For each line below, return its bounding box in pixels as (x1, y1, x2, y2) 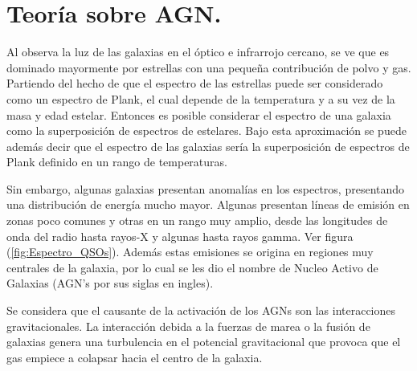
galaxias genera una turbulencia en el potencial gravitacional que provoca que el (6, 333, 401, 350)
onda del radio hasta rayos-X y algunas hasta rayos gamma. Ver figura (6, 227, 354, 244)
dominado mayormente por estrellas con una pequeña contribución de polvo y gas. (6, 59, 411, 75)
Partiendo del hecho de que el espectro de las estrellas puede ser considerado (6, 75, 383, 92)
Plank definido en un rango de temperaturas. (6, 153, 227, 170)
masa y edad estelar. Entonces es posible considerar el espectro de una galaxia (6, 106, 391, 123)
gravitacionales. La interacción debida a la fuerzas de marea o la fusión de (6, 317, 370, 334)
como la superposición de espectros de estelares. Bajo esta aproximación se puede (6, 122, 407, 139)
